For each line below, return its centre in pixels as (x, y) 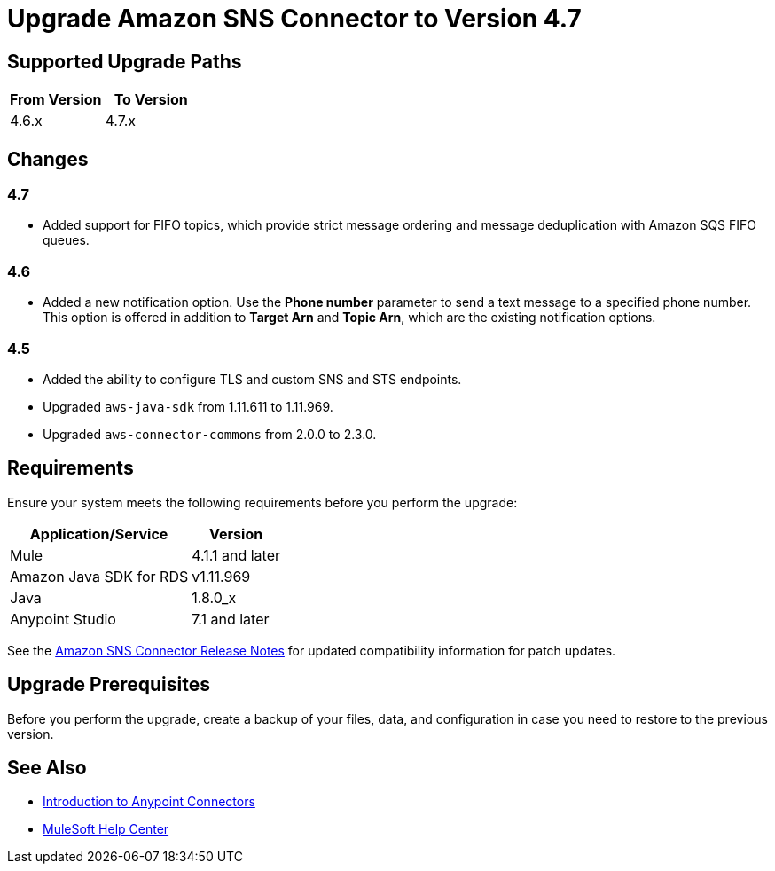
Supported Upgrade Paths (125, 61)
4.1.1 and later (236, 555)
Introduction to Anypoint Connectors (149, 802)
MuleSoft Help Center (106, 829)
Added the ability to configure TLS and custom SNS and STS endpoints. (252, 379)
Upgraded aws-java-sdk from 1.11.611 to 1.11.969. (188, 406)
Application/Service (99, 534)
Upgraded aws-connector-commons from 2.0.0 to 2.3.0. (210, 434)
